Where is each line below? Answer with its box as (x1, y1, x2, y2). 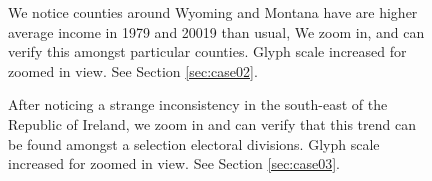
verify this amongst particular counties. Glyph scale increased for (8, 41, 407, 62)
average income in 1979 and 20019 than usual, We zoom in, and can (8, 21, 425, 42)
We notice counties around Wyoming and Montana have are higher (8, 2, 418, 22)
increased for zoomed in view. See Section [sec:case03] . (8, 153, 341, 174)
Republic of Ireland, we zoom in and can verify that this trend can (8, 113, 416, 134)
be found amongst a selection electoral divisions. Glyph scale (8, 133, 380, 154)
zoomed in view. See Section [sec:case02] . (8, 60, 258, 81)
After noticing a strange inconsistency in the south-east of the (8, 94, 388, 115)
